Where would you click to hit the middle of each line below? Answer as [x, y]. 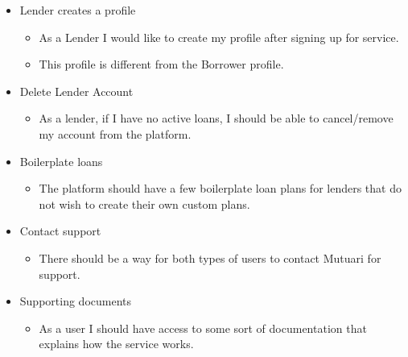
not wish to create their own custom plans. [144, 203]
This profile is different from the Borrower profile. [161, 64]
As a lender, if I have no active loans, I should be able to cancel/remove [216, 118]
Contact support [60, 231]
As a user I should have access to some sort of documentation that [203, 328]
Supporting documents [76, 301]
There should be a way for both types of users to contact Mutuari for [210, 257]
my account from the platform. [115, 133]
